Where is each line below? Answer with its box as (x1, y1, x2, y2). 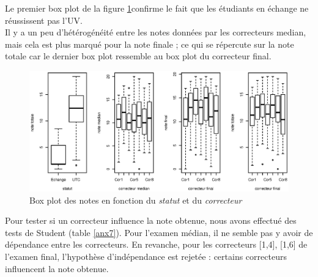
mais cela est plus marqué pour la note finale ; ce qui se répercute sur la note (5, 37, 294, 50)
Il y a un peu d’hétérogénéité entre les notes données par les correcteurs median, (5, 26, 306, 39)
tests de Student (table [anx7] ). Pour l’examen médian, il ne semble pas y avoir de (5, 226, 313, 238)
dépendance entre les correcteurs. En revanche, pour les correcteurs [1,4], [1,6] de (5, 238, 308, 251)
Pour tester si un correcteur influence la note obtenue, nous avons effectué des (5, 214, 297, 227)
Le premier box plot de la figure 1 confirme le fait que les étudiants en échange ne (5, 2, 309, 14)
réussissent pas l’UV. (5, 13, 83, 26)
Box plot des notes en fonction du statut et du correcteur (29, 193, 242, 206)
